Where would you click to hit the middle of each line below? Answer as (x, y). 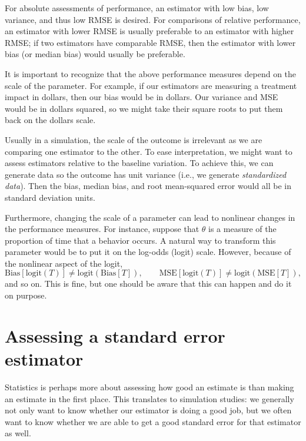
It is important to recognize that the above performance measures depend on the (151, 73)
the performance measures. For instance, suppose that (102, 229)
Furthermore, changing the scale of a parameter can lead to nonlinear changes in (150, 217)
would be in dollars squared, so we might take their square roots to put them (144, 108)
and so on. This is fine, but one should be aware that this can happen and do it (148, 283)
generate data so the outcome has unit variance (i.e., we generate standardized (146, 174)
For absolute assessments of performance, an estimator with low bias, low (137, 8)
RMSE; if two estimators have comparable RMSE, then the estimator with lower (150, 42)
